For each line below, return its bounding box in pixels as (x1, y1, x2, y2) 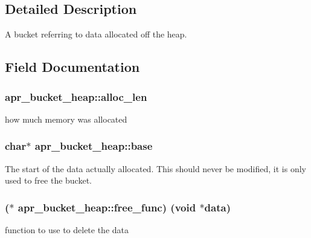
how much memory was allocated (5, 112, 127, 125)
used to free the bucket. (5, 174, 92, 187)
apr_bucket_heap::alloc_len (5, 89, 147, 104)
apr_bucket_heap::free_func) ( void (18, 199, 196, 214)
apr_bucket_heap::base (34, 138, 153, 153)
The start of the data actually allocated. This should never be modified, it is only (5, 162, 306, 175)
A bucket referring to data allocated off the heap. (5, 28, 187, 40)
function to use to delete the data (5, 224, 129, 236)
